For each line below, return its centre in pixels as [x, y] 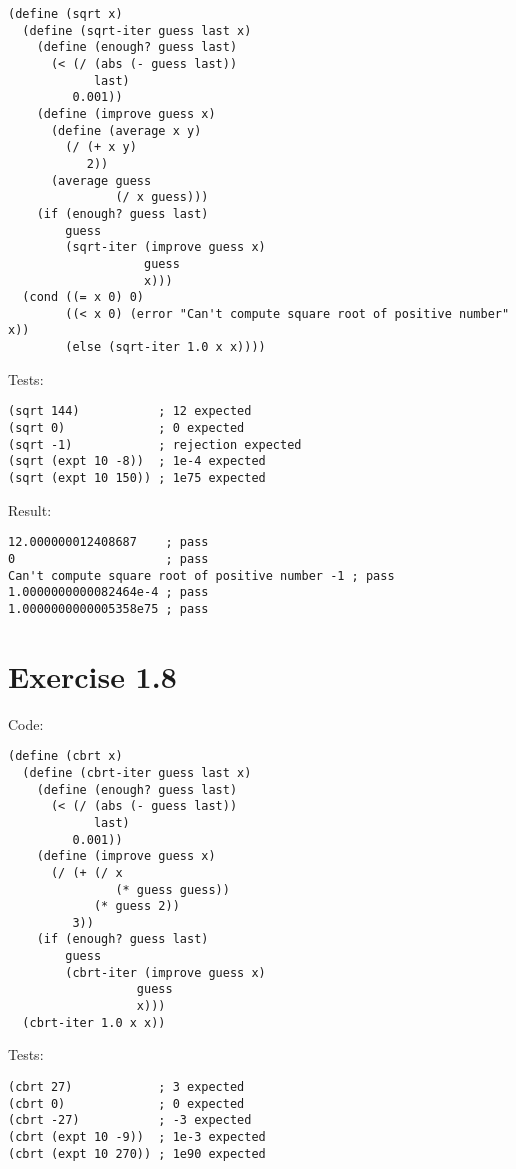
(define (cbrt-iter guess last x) [137, 772]
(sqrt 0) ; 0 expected [126, 428]
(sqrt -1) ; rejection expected [155, 444]
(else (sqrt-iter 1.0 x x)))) [165, 347]
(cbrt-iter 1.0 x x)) [94, 1022]
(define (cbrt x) [65, 756]
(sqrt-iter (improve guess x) [165, 247]
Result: [30, 509]
